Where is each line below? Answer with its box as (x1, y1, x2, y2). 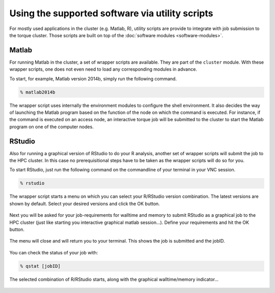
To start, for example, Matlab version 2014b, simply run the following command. (9, 75, 177, 81)
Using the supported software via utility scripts (9, 8, 213, 19)
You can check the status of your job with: (9, 249, 98, 255)
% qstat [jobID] (20, 263, 61, 269)
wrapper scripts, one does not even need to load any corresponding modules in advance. (9, 66, 197, 72)
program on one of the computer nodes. (9, 124, 94, 130)
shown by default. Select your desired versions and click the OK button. (9, 200, 160, 207)
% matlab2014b (20, 89, 56, 95)
